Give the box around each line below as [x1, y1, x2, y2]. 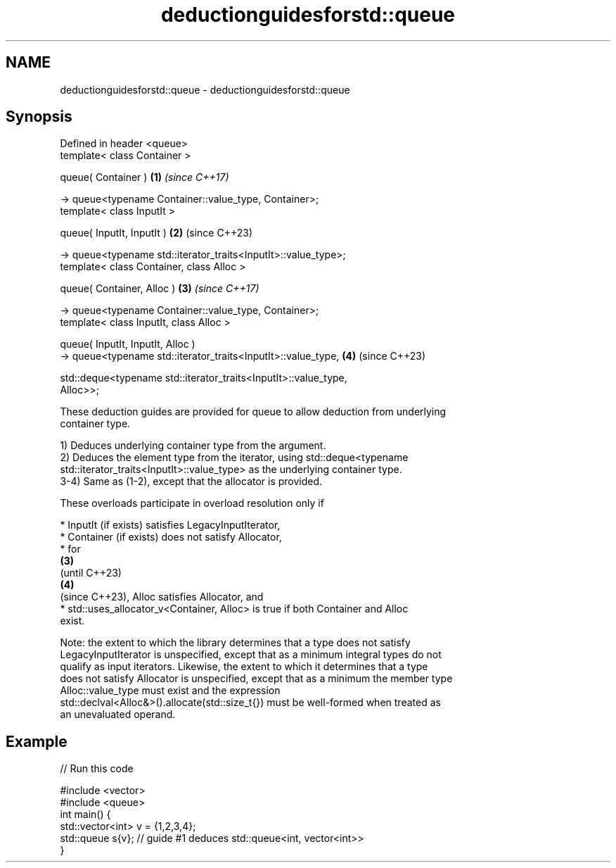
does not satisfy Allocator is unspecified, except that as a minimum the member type [60, 672, 453, 685]
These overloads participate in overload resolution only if [60, 497, 324, 510]
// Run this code [60, 762, 134, 775]
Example [6, 732, 68, 750]
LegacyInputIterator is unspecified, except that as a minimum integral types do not [60, 648, 442, 661]
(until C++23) [60, 567, 122, 579]
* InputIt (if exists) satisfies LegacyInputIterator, [60, 519, 281, 532]
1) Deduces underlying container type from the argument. [60, 439, 326, 452]
